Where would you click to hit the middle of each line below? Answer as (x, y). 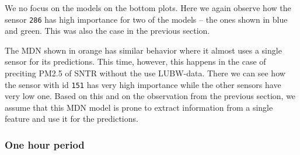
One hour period (45, 144)
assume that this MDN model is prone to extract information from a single (139, 107)
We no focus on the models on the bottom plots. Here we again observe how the (148, 8)
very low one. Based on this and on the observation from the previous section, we (150, 96)
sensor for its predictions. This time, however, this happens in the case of (135, 61)
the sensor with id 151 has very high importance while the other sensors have (143, 84)
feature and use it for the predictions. (71, 119)
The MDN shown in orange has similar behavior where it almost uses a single (143, 50)
